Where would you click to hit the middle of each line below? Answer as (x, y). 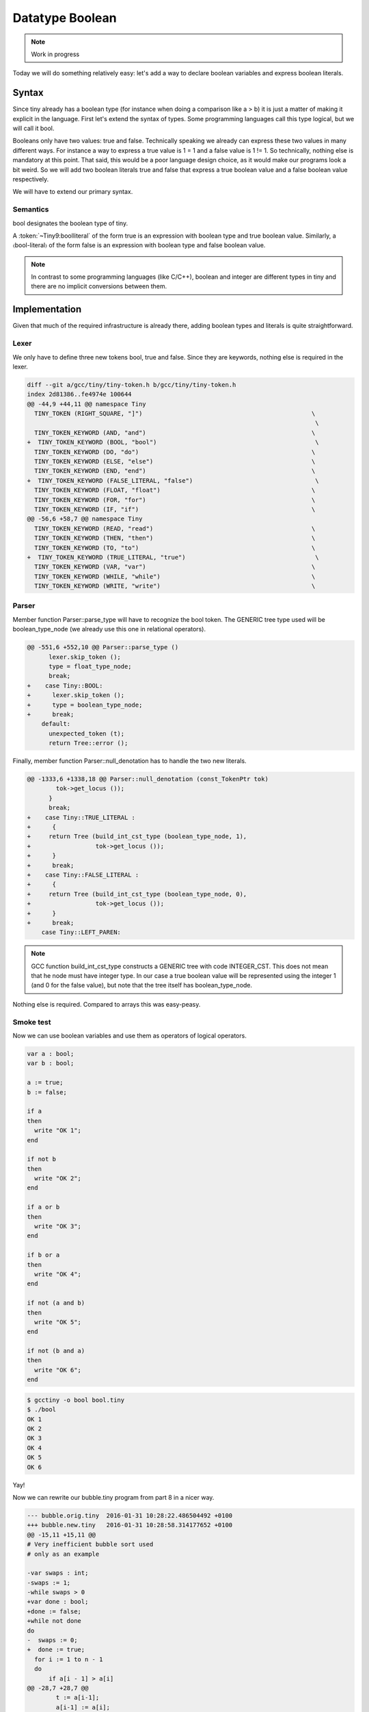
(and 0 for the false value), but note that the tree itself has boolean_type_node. (142, 985)
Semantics (31, 210)
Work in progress (55, 54)
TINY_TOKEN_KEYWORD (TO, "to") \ (175, 547)
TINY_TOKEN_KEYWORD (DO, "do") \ (175, 452)
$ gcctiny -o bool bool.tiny (76, 1400)
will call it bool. (33, 128)
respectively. (31, 179)
